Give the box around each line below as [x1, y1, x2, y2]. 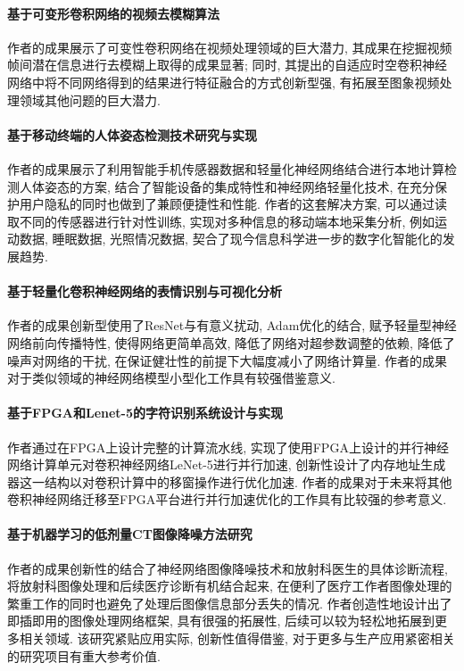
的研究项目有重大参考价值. [7, 646, 161, 665]
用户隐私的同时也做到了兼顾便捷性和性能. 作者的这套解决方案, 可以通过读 [19, 195, 448, 213]
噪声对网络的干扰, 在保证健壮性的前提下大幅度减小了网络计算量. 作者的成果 [7, 351, 448, 369]
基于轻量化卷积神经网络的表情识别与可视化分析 [7, 282, 282, 301]
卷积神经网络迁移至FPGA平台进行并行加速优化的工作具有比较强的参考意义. [7, 490, 447, 509]
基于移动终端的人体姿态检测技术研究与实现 [7, 125, 257, 144]
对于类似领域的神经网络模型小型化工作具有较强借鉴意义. [7, 369, 336, 387]
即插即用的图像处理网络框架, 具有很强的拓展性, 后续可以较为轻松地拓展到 [7, 611, 435, 630]
